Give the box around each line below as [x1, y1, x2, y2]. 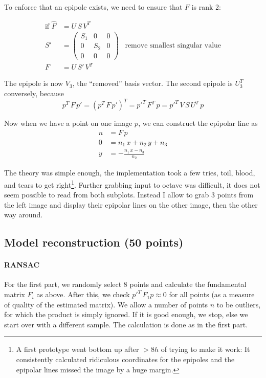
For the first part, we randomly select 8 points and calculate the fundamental [4, 279, 247, 290]
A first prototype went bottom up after [16, 344, 139, 354]
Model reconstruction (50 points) [4, 234, 184, 250]
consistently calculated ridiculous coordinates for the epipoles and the [16, 354, 235, 365]
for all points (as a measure [169, 289, 255, 300]
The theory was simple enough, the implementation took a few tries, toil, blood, [4, 167, 255, 178]
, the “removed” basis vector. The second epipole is [72, 78, 233, 88]
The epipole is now [4, 78, 63, 88]
